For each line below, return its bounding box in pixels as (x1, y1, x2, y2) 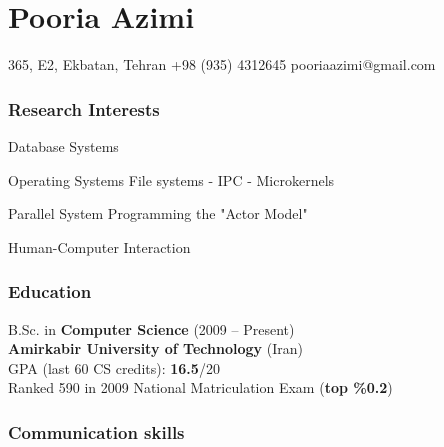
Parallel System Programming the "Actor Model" (8, 203, 308, 224)
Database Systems (8, 135, 119, 156)
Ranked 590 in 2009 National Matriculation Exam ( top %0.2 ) (8, 377, 393, 398)
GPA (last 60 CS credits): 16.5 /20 (8, 357, 220, 378)
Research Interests (8, 96, 160, 121)
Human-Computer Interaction (8, 236, 191, 257)
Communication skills (8, 419, 185, 444)
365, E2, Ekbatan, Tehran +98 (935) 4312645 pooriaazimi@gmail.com (8, 54, 436, 75)
